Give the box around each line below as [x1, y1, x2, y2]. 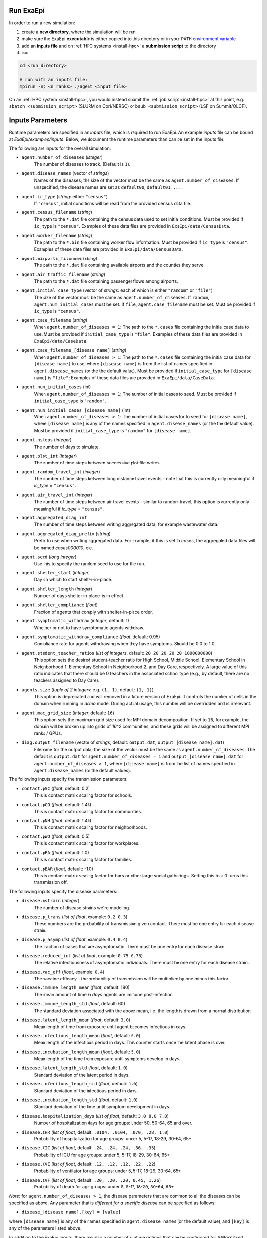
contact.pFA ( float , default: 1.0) [21, 849, 89, 855]
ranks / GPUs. [34, 730, 62, 736]
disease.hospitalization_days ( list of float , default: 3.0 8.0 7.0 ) [21, 1113, 169, 1119]
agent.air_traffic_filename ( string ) [21, 271, 106, 277]
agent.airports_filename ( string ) [21, 255, 98, 261]
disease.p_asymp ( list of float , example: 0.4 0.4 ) [21, 936, 128, 943]
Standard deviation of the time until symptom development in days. [34, 1104, 171, 1110]
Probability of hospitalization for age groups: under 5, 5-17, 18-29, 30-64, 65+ [34, 1135, 192, 1141]
